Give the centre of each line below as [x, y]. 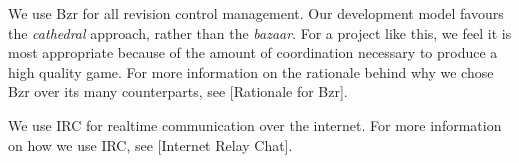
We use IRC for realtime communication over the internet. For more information [255, 124]
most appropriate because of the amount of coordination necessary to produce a [253, 52]
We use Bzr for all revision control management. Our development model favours [256, 13]
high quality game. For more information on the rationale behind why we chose [251, 71]
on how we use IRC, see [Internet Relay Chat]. [150, 144]
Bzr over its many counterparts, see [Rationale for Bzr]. [178, 91]
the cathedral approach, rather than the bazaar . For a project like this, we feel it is [260, 32]
